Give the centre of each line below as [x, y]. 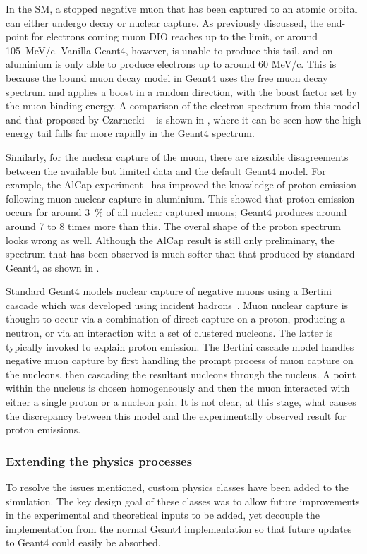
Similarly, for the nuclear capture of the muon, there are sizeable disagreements [177, 156]
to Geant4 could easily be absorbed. [83, 542]
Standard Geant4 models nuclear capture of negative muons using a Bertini [169, 291]
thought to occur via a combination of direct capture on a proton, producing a [175, 319]
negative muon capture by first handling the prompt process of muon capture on [180, 360]
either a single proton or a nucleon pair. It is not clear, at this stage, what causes [181, 402]
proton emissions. [43, 429]
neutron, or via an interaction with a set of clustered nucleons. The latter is [169, 333]
